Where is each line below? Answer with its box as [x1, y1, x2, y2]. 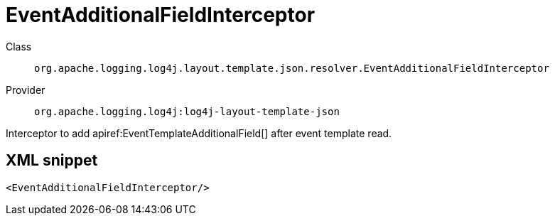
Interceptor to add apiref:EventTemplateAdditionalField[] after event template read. [6, 126, 392, 139]
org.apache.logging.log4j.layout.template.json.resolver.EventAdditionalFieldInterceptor [34, 62, 549, 74]
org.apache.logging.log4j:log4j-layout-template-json [34, 105, 340, 117]
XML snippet [6, 151, 98, 170]
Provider [6, 83, 45, 96]
